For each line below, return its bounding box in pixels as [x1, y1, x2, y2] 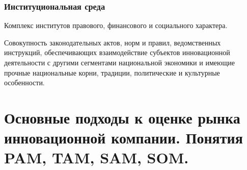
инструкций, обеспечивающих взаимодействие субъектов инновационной [4, 47, 230, 58]
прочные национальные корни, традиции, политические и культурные [4, 67, 220, 78]
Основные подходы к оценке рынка [4, 107, 240, 128]
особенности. [4, 77, 45, 88]
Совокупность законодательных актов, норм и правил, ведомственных [4, 37, 221, 47]
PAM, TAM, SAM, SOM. [4, 147, 189, 168]
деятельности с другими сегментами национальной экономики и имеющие [4, 57, 235, 67]
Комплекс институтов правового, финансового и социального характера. [4, 20, 228, 31]
